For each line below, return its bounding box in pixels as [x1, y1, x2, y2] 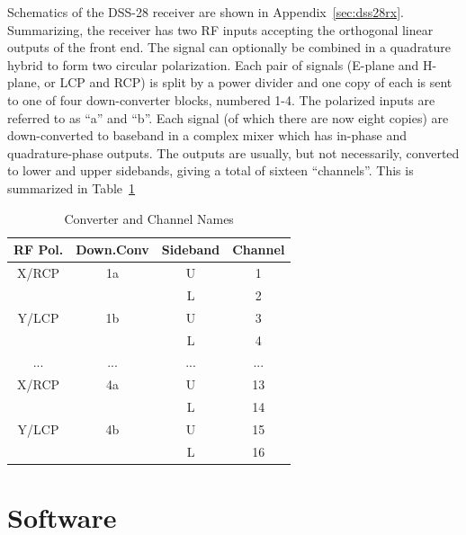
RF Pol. [13, 240, 64, 259]
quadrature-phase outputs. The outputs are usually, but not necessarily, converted [7, 143, 460, 162]
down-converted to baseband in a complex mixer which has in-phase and [7, 126, 408, 145]
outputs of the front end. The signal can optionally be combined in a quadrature [7, 38, 452, 57]
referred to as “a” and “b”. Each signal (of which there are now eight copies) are [7, 108, 449, 127]
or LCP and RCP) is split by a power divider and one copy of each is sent [44, 73, 453, 92]
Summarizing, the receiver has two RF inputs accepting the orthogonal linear [7, 20, 434, 39]
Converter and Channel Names [64, 209, 234, 227]
